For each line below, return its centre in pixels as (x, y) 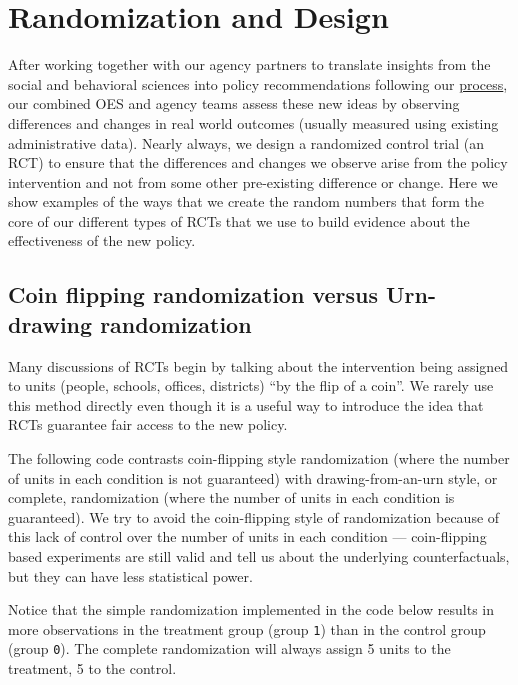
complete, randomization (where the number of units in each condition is (231, 497)
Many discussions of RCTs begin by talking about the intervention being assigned (258, 365)
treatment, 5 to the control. (92, 668)
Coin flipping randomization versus (193, 294)
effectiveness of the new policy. (102, 240)
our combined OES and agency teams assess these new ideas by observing (234, 103)
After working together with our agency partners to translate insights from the (249, 64)
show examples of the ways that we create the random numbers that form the (246, 201)
